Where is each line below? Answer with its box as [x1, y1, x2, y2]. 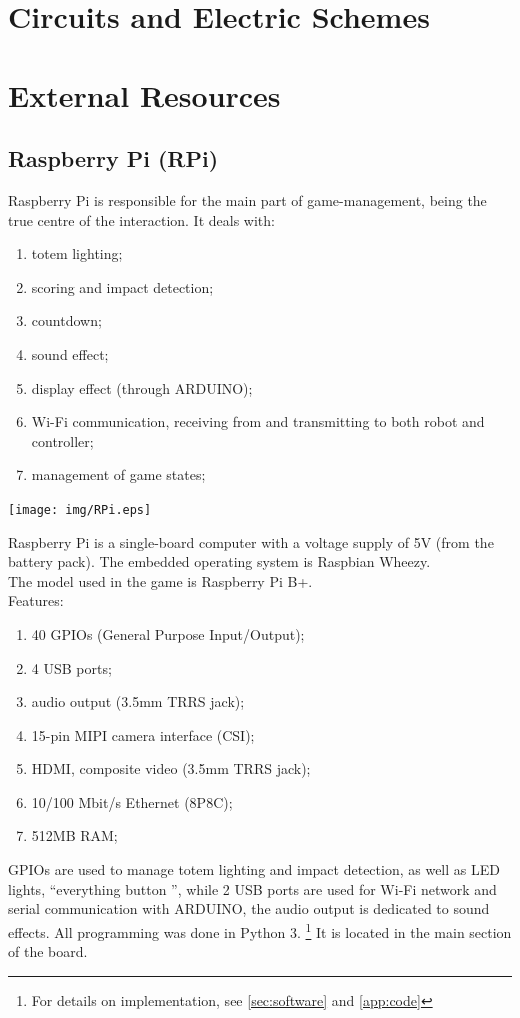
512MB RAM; [31, 825, 118, 846]
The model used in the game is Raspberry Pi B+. [8, 570, 313, 591]
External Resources [8, 74, 281, 115]
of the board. [8, 941, 88, 962]
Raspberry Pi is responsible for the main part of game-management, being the [8, 189, 487, 210]
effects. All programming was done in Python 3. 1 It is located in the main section [8, 918, 512, 942]
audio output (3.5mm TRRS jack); [31, 691, 245, 712]
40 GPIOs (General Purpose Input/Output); [31, 623, 305, 644]
